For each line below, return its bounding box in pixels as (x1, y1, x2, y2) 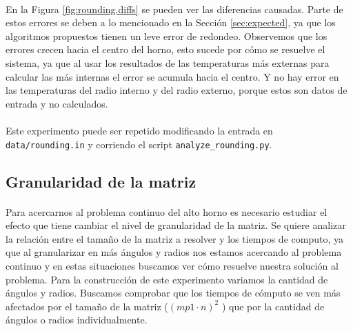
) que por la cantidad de (221, 299, 325, 313)
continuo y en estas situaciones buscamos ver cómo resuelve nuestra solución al (6, 258, 339, 272)
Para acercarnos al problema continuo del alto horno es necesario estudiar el (6, 204, 327, 219)
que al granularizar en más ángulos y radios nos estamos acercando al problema (6, 245, 342, 259)
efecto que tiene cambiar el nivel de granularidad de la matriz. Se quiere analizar (6, 218, 346, 232)
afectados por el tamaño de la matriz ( (6, 299, 168, 313)
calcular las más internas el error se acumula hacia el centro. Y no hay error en (6, 69, 339, 83)
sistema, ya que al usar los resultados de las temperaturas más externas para (6, 55, 330, 70)
